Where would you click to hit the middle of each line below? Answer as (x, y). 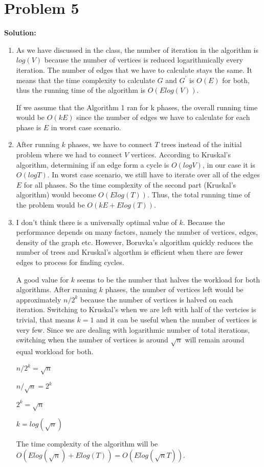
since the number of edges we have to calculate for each (163, 117)
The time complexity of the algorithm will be (87, 444)
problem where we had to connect (69, 155)
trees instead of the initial (202, 144)
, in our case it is (229, 164)
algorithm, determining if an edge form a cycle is (93, 164)
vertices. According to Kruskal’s (181, 155)
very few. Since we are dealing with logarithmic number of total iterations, (133, 329)
